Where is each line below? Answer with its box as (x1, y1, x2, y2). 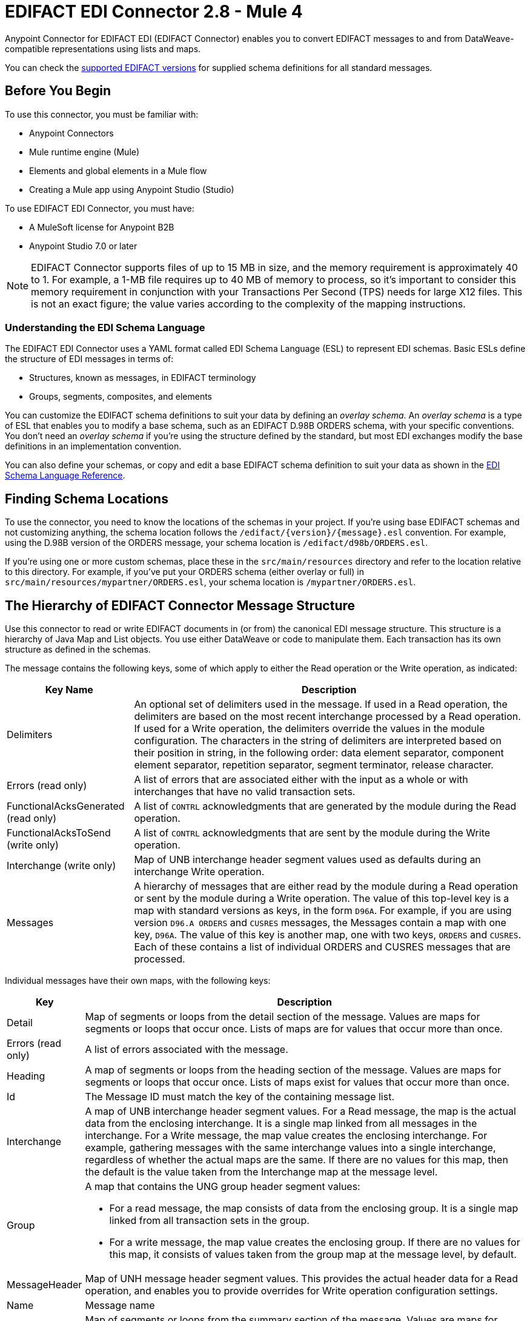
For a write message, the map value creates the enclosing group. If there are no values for (109, 1236, 520, 1249)
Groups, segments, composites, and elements (29, 391, 212, 402)
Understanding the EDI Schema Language (5, 321, 205, 334)
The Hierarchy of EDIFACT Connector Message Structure (5, 597, 356, 613)
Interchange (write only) (7, 859, 116, 872)
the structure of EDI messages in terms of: (5, 354, 174, 365)
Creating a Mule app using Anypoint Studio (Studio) (29, 184, 234, 195)
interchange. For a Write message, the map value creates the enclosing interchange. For (85, 1129, 488, 1142)
